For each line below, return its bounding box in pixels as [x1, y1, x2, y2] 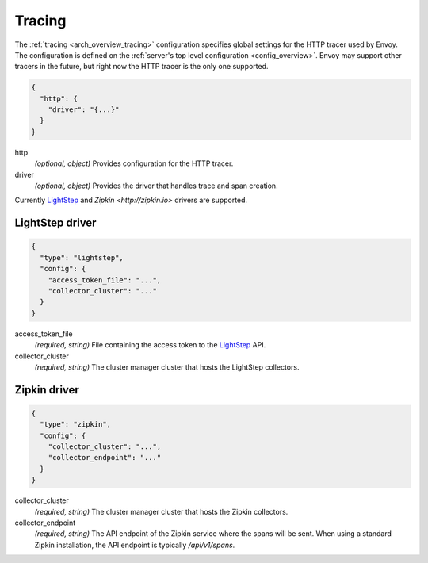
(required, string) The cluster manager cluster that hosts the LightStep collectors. [34, 362, 300, 372]
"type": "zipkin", [40, 420, 111, 429]
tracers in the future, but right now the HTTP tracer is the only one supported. [14, 62, 269, 71]
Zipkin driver [14, 383, 79, 396]
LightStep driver [14, 216, 97, 230]
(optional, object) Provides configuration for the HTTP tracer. [34, 159, 234, 168]
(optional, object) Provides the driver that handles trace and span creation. [34, 181, 278, 190]
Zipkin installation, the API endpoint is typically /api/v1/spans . [34, 540, 235, 550]
